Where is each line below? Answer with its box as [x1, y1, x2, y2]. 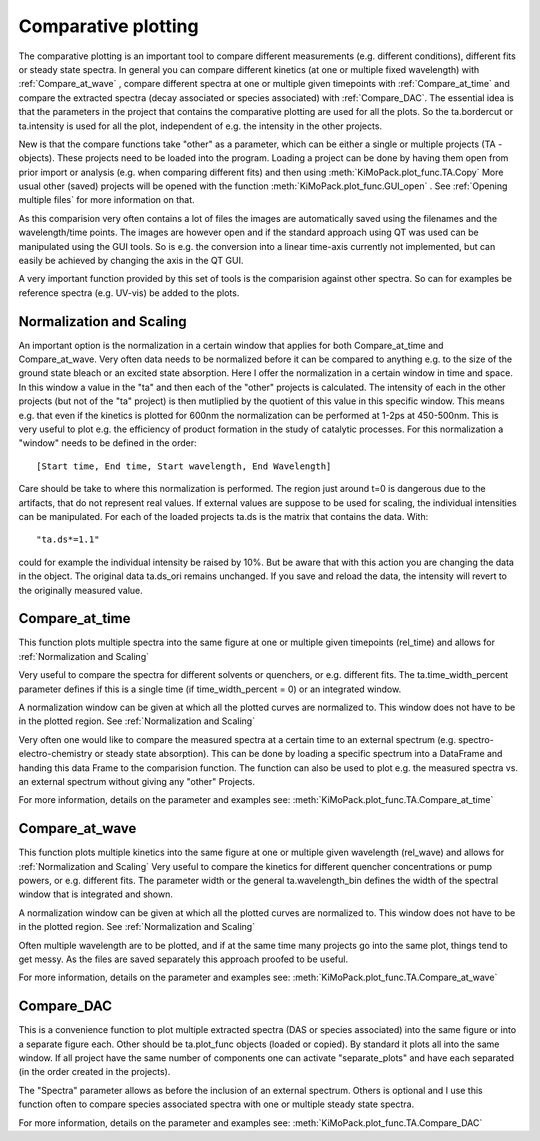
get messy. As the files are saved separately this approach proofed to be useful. [18, 953, 349, 965]
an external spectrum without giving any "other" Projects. [18, 775, 255, 787]
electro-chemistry [18, 748, 93, 760]
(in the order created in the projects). [18, 1066, 171, 1078]
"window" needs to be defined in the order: [18, 437, 197, 449]
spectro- [458, 733, 494, 745]
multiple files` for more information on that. [18, 194, 195, 206]
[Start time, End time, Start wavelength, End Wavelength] [36, 460, 332, 472]
